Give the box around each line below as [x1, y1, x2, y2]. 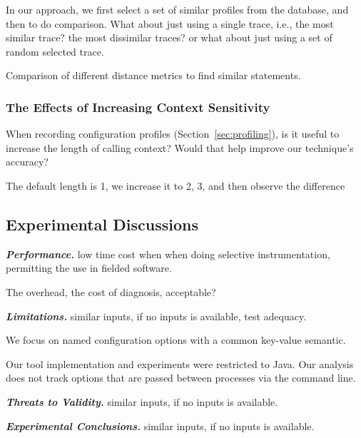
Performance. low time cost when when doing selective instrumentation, [6, 246, 330, 261]
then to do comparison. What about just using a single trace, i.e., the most [6, 16, 334, 31]
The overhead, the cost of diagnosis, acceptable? [6, 284, 216, 299]
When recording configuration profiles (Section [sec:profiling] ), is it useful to [6, 126, 340, 141]
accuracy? [6, 154, 49, 169]
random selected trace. [6, 44, 104, 58]
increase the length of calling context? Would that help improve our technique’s [6, 140, 354, 155]
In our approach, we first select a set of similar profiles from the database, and [6, 2, 349, 16]
